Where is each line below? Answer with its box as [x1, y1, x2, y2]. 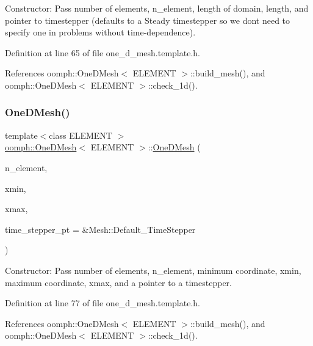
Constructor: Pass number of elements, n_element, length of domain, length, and [5, 2, 309, 14]
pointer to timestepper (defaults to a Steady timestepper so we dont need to [5, 13, 290, 26]
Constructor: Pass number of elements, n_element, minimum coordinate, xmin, [5, 263, 301, 276]
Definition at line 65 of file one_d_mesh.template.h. [5, 46, 200, 59]
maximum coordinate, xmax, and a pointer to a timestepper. [5, 276, 232, 289]
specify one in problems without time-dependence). [5, 26, 196, 39]
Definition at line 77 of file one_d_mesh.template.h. [5, 296, 200, 309]
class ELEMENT [49, 128, 112, 141]
